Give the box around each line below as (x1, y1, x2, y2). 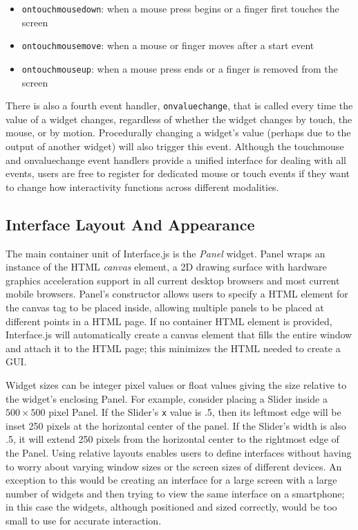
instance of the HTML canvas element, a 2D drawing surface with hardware (6, 259, 327, 274)
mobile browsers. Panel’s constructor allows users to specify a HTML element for (6, 286, 348, 301)
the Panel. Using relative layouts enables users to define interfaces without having (6, 445, 352, 459)
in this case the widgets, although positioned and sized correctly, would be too (6, 500, 337, 514)
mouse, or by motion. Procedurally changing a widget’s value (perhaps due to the (6, 125, 351, 140)
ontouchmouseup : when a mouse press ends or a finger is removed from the (21, 61, 338, 75)
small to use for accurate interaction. (6, 513, 162, 527)
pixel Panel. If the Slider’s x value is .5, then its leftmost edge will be (48, 405, 341, 419)
